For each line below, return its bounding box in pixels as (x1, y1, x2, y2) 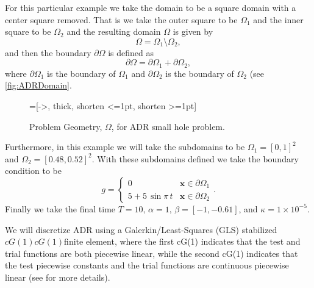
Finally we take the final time (5, 202, 116, 215)
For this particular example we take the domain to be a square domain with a (5, 1, 296, 13)
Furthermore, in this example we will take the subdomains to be (5, 140, 245, 153)
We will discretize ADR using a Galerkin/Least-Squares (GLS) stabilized (5, 223, 277, 236)
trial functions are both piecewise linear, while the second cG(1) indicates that (5, 247, 298, 259)
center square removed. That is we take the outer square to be (5, 13, 238, 26)
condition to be (5, 164, 62, 177)
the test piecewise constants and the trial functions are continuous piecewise (5, 259, 289, 272)
